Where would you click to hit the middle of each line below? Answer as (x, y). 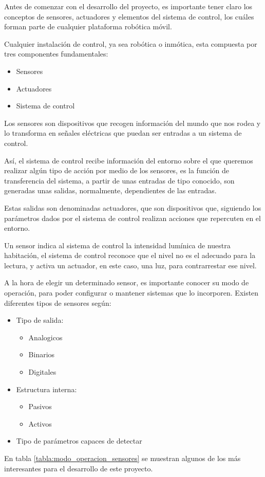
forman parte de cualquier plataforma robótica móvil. (88, 26)
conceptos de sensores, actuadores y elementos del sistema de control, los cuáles (129, 16)
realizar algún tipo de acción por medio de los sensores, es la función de (117, 170)
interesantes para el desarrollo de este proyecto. (79, 468)
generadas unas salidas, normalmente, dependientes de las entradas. (110, 190)
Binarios (42, 354)
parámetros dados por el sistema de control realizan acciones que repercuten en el (132, 218)
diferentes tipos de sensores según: (58, 302)
